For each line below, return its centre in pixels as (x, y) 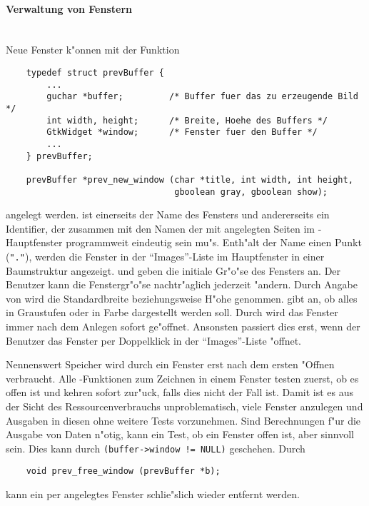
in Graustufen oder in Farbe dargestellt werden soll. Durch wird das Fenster (172, 312)
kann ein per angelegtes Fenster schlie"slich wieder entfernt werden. (153, 494)
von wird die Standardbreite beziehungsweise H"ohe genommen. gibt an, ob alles (182, 298)
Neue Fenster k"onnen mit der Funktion (93, 50)
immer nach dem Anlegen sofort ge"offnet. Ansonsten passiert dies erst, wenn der (183, 327)
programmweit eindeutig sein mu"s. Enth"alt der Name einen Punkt (214, 242)
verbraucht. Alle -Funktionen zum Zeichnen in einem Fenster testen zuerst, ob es (182, 378)
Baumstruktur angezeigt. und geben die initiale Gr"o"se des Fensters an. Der (173, 270)
